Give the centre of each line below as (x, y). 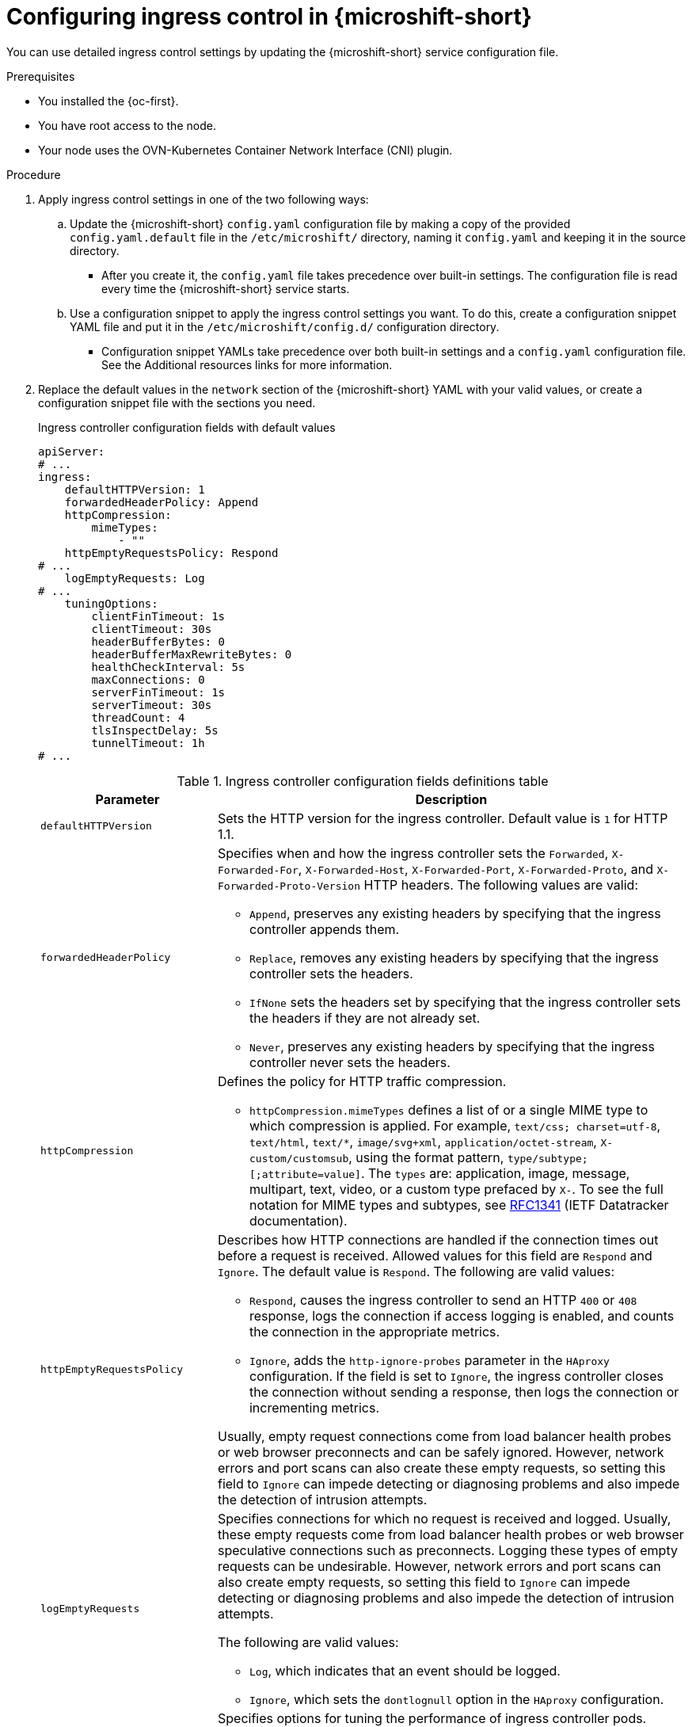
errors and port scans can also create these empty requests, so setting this (441, 1468)
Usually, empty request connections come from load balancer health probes (444, 1436)
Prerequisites (41, 76)
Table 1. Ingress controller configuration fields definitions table (363, 781)
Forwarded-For (258, 870)
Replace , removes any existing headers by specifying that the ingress (454, 957)
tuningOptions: (111, 603)
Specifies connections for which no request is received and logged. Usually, (444, 1518)
